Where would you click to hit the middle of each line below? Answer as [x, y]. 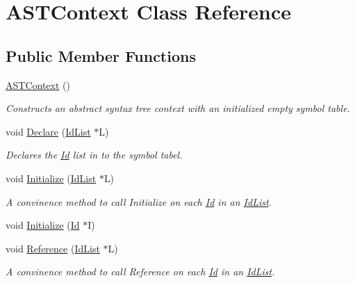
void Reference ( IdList [53, 248]
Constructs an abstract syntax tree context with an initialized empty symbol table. [178, 108]
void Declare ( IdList [48, 131]
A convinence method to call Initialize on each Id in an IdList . [139, 201]
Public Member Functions [101, 55]
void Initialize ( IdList [51, 178]
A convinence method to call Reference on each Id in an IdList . [140, 272]
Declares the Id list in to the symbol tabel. [94, 155]
